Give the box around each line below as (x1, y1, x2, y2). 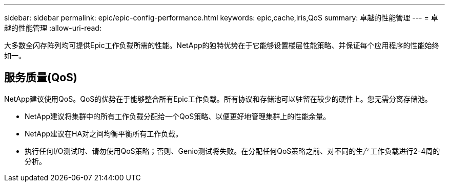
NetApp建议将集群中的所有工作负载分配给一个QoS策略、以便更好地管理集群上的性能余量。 (25, 111, 331, 121)
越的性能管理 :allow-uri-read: (4, 24, 101, 32)
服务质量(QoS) (4, 71, 77, 84)
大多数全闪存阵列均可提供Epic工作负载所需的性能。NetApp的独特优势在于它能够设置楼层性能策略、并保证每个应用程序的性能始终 (4, 41, 439, 50)
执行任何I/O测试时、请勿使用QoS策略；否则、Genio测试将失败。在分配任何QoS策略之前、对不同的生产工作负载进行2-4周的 (25, 146, 440, 155)
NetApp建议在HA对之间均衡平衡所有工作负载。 (25, 129, 183, 138)
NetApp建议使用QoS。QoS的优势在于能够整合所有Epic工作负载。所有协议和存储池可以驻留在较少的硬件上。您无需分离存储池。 (4, 94, 432, 103)
